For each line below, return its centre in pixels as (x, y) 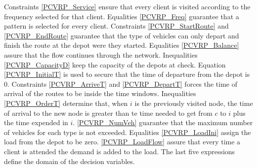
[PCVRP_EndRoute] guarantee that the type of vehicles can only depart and (122, 35)
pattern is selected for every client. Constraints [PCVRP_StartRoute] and (116, 26)
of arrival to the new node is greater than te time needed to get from (108, 113)
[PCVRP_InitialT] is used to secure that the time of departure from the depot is (127, 74)
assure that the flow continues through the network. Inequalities (101, 54)
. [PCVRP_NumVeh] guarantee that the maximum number (163, 122)
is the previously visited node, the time (194, 103)
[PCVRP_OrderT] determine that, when (66, 103)
